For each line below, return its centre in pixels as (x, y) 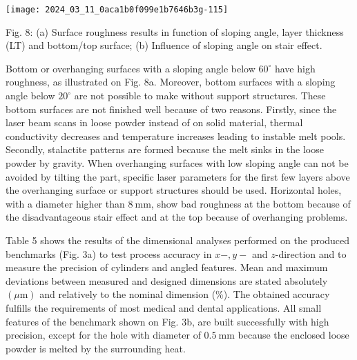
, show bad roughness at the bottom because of (251, 203)
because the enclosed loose (293, 335)
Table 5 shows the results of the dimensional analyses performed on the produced (178, 240)
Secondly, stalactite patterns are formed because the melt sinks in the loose (165, 149)
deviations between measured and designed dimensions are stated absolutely (167, 280)
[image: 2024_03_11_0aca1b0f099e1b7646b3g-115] (117, 10)
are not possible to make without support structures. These (200, 96)
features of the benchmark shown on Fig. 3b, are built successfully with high (167, 321)
